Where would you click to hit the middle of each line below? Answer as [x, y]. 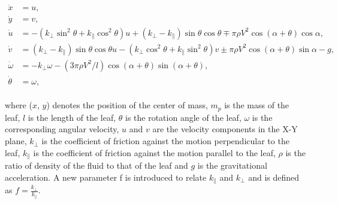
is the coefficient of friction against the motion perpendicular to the [165, 141]
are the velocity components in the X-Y [225, 129]
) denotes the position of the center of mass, [127, 105]
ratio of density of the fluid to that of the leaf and [96, 165]
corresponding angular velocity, [62, 129]
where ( [19, 105]
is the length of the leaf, [72, 117]
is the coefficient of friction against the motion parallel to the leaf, [154, 152]
